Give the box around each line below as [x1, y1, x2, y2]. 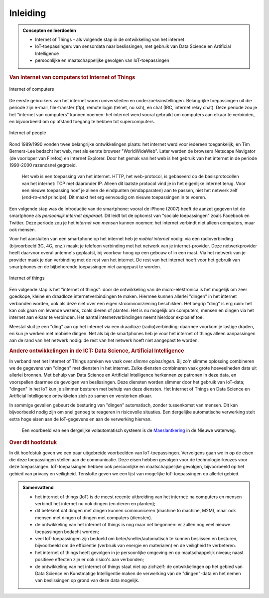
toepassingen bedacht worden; [35, 529, 99, 535]
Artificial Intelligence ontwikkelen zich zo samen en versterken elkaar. [9, 393, 152, 399]
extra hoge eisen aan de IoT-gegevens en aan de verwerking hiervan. [9, 416, 152, 422]
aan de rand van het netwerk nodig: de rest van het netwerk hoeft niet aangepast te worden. [9, 337, 199, 344]
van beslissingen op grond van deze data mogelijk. [35, 578, 139, 584]
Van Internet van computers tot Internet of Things [9, 74, 135, 81]
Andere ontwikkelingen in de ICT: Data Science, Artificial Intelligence [9, 347, 184, 354]
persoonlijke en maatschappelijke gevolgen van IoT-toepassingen [35, 57, 169, 63]
